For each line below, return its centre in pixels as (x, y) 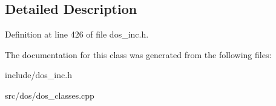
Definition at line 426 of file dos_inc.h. (77, 34)
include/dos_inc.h (38, 75)
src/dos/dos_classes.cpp (50, 95)
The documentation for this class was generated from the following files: (138, 54)
